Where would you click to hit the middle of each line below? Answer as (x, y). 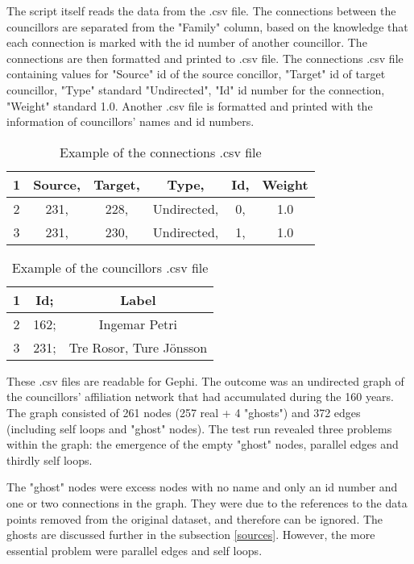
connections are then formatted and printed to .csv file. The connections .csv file (205, 58)
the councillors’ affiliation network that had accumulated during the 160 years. (200, 397)
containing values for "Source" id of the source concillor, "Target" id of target (196, 74)
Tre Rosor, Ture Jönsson (138, 347)
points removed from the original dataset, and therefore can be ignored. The (195, 518)
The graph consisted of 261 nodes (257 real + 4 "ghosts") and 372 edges (184, 412)
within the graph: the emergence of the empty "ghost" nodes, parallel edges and (203, 444)
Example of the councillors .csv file (110, 267)
